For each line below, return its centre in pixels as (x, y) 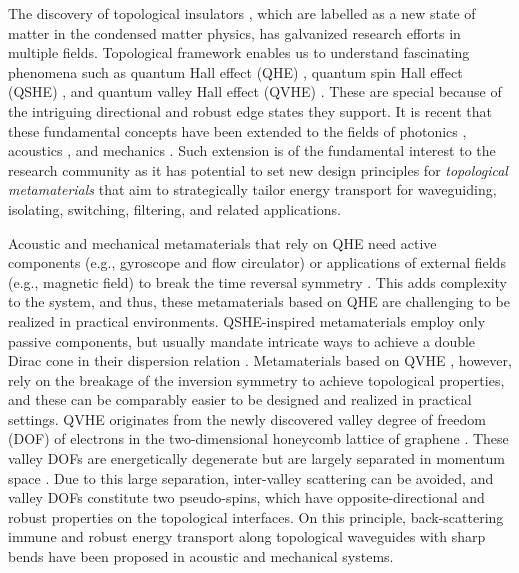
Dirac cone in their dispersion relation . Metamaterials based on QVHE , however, (260, 360)
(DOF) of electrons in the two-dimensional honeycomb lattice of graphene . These (258, 438)
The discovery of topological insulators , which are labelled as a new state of (242, 13)
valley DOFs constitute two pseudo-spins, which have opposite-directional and (246, 497)
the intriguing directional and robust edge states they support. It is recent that (250, 110)
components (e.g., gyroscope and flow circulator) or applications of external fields (257, 262)
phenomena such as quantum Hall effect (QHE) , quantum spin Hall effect (235, 71)
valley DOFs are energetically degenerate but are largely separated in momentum (256, 458)
